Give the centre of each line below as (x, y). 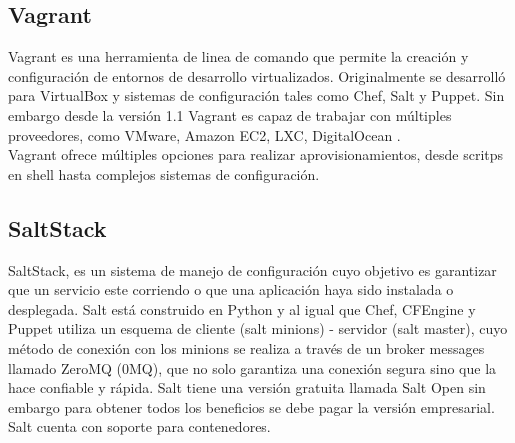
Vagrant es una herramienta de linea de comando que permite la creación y (238, 56)
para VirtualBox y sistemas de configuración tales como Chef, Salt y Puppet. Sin (256, 95)
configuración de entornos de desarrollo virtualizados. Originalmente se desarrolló (257, 75)
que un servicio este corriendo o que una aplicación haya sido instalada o (231, 289)
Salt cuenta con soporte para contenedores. (139, 426)
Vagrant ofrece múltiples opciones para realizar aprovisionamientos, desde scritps (256, 154)
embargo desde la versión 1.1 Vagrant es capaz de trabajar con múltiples (230, 114)
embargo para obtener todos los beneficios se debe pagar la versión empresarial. (251, 406)
